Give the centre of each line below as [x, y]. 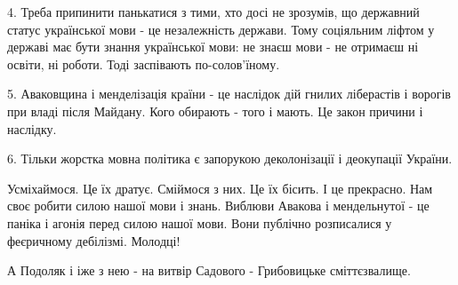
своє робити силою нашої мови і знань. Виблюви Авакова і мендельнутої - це [218, 206]
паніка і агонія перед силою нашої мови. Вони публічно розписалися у [200, 222]
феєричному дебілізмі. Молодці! [94, 240]
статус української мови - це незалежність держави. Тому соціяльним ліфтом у [221, 29]
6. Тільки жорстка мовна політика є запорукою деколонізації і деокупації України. [230, 158]
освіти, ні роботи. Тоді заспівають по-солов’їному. [144, 63]
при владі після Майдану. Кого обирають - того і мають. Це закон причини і [215, 111]
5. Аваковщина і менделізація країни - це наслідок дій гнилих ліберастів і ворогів [229, 94]
